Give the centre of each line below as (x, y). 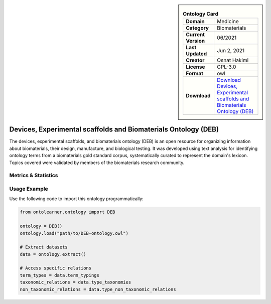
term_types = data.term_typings (60, 275)
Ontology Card (200, 14)
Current (195, 35)
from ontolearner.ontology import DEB (67, 212)
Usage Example (29, 189)
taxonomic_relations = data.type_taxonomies (76, 282)
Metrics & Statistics (34, 176)
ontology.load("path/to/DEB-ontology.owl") (74, 233)
